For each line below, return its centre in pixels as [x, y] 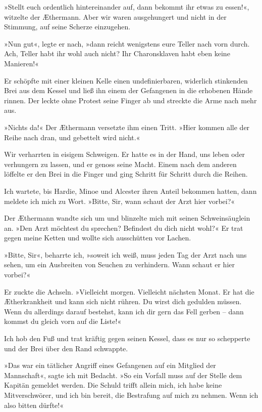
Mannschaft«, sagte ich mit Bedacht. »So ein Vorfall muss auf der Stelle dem [123, 375]
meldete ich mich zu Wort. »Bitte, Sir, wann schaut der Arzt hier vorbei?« [120, 201]
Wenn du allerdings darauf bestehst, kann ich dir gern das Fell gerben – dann [124, 311]
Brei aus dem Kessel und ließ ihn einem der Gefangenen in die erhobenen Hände [128, 90]
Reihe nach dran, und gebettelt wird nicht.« [72, 137]
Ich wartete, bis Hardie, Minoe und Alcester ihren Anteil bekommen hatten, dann [130, 191]
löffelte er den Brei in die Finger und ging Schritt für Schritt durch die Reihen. [126, 174]
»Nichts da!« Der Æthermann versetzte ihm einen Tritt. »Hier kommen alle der [127, 127]
